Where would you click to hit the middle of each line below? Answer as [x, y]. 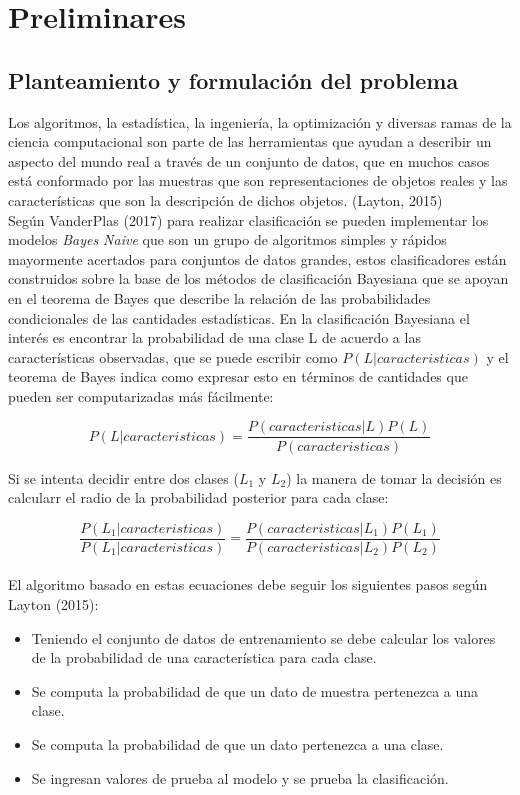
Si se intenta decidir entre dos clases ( [123, 477]
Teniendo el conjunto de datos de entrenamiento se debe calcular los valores [263, 637]
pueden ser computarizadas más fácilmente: [141, 395]
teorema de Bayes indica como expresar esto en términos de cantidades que [238, 376]
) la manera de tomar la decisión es [394, 477]
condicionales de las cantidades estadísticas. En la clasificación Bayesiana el [239, 317]
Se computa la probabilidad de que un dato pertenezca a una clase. [237, 743]
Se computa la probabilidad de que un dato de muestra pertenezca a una [255, 690]
